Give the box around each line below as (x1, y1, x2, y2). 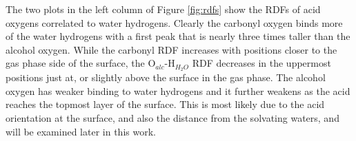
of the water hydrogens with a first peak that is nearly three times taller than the (6, 29, 350, 43)
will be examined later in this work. (6, 124, 156, 138)
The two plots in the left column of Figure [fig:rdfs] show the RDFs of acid (6, 2, 321, 16)
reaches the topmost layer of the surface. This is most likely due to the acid (6, 97, 325, 111)
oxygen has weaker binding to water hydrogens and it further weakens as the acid (6, 83, 350, 98)
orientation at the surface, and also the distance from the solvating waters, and (6, 111, 339, 125)
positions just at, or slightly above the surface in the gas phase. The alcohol (6, 70, 326, 85)
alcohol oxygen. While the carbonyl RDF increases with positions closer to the (6, 42, 337, 56)
